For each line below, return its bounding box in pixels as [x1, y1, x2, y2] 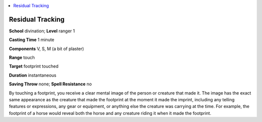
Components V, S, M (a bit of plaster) [9, 46, 84, 52]
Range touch [9, 54, 35, 60]
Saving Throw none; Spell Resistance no [9, 81, 92, 87]
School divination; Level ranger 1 [9, 28, 75, 34]
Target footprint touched [9, 63, 59, 69]
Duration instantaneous [9, 72, 57, 78]
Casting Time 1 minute [9, 37, 54, 43]
